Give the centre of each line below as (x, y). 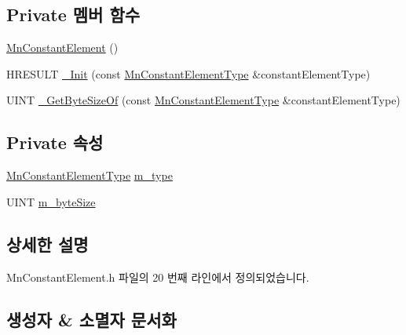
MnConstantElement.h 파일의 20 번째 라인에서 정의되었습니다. (158, 277)
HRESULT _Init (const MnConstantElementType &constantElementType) (188, 73)
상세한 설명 (48, 244)
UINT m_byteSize (51, 201)
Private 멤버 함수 (73, 15)
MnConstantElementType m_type (90, 175)
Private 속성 (55, 142)
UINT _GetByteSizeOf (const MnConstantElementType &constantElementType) (203, 100)
